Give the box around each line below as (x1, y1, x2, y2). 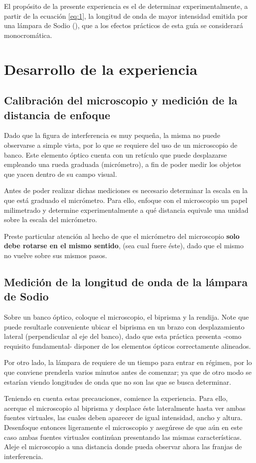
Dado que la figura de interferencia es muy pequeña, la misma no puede (4, 130, 221, 140)
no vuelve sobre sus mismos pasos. (4, 250, 107, 260)
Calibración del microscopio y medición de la (4, 93, 238, 108)
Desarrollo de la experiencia (4, 59, 197, 79)
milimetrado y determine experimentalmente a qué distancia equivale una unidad (4, 204, 249, 215)
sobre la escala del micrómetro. (4, 214, 97, 225)
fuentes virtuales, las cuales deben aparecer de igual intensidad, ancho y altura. (4, 412, 243, 423)
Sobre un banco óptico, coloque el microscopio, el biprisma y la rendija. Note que (4, 312, 249, 322)
